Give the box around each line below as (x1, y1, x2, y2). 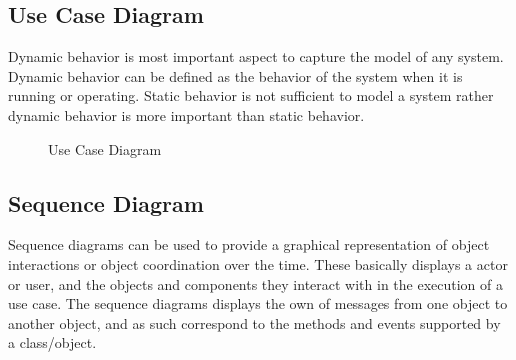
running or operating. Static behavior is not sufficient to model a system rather (8, 85, 494, 106)
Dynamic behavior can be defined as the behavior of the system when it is (8, 65, 463, 86)
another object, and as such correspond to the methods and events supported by (8, 312, 501, 333)
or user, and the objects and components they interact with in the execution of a (8, 273, 504, 294)
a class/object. (8, 332, 97, 353)
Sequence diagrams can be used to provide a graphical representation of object (8, 234, 490, 255)
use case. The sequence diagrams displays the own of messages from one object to (8, 293, 508, 314)
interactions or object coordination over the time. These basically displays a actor (8, 253, 508, 274)
